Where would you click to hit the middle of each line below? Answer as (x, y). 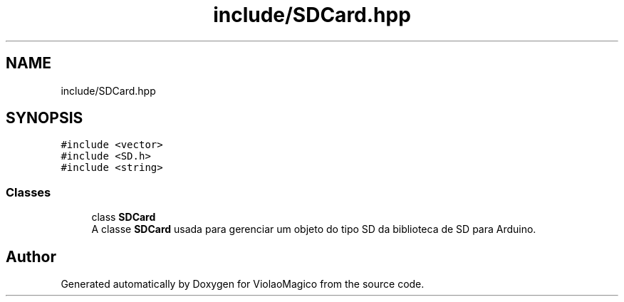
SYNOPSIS (45, 118)
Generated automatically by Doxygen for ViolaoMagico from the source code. (243, 284)
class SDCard (124, 217)
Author (31, 256)
